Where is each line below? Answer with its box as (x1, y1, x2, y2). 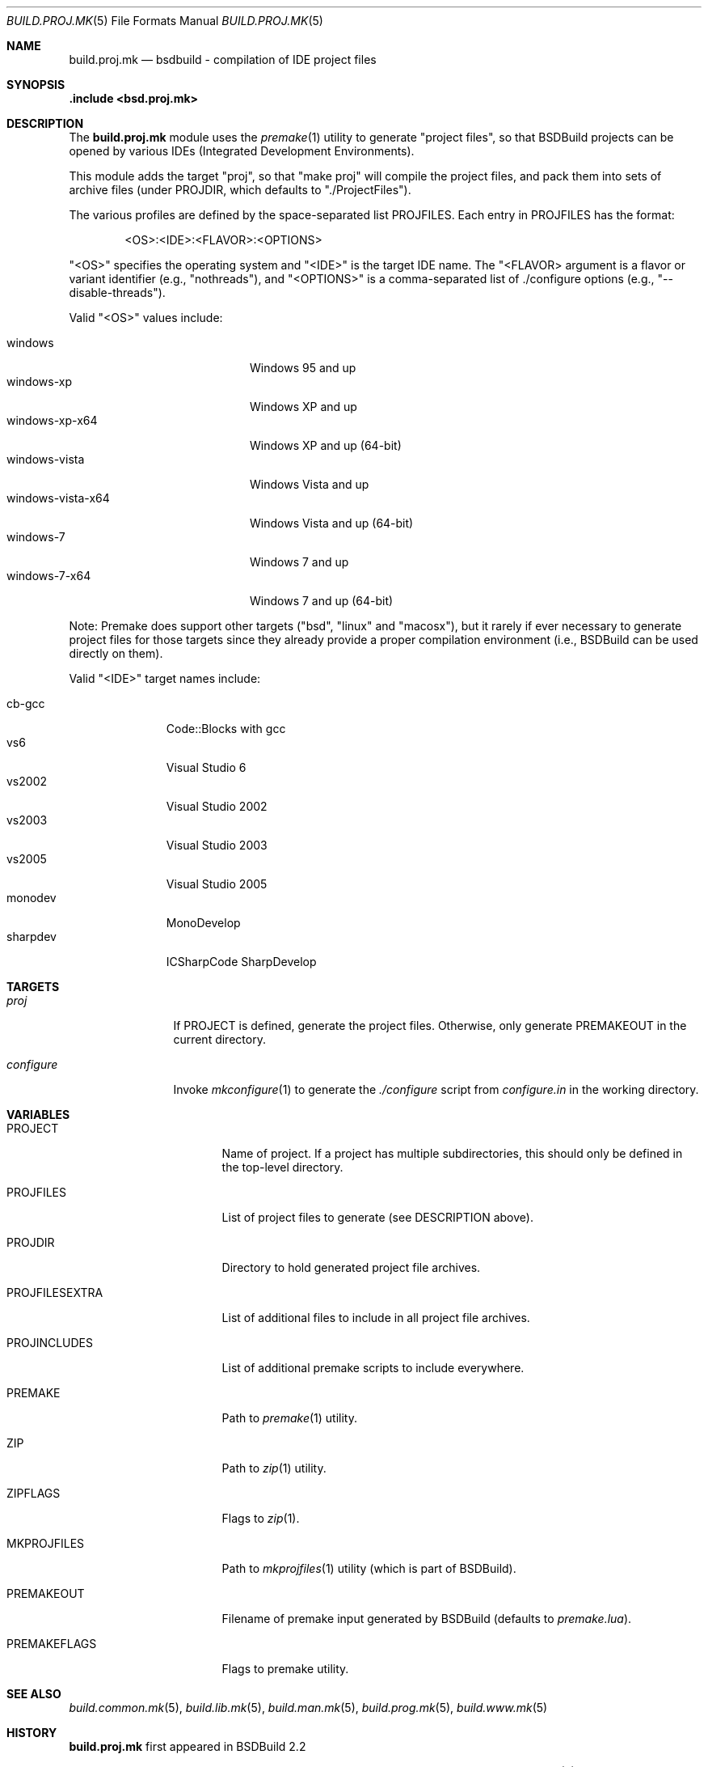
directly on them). (69, 646, 163, 660)
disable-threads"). (69, 286, 166, 299)
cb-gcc (6, 697, 45, 710)
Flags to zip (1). (221, 1511, 300, 1525)
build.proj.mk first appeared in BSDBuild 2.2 (69, 1739, 306, 1753)
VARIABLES (6, 1108, 70, 1121)
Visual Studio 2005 (166, 877, 268, 891)
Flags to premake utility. (221, 1662, 349, 1676)
